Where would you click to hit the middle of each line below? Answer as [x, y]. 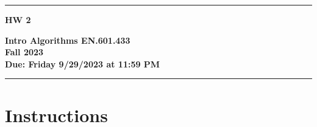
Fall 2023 [24, 52]
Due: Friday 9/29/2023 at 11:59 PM [83, 63]
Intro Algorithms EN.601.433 [68, 40]
